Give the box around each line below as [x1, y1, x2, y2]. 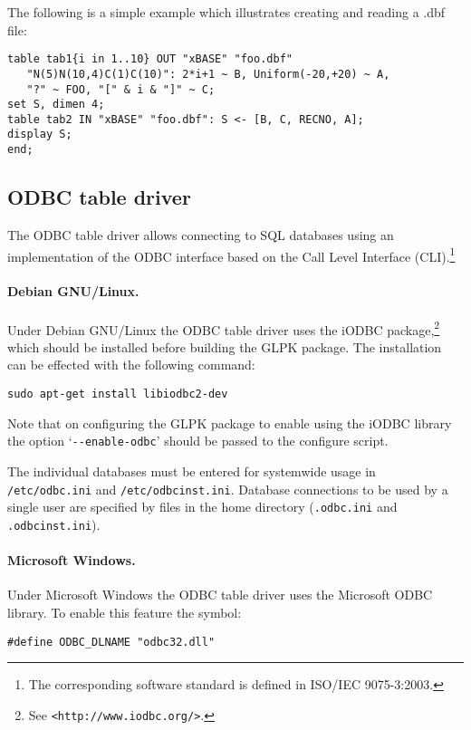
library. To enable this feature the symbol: [7, 602, 242, 621]
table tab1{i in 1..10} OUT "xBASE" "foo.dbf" [7, 53, 293, 66]
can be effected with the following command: [7, 355, 255, 374]
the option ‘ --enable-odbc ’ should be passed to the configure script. [7, 431, 389, 450]
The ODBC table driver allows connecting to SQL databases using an [7, 225, 394, 244]
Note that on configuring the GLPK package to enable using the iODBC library [7, 413, 452, 432]
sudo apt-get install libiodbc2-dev [7, 388, 228, 401]
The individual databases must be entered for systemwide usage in [7, 461, 376, 480]
